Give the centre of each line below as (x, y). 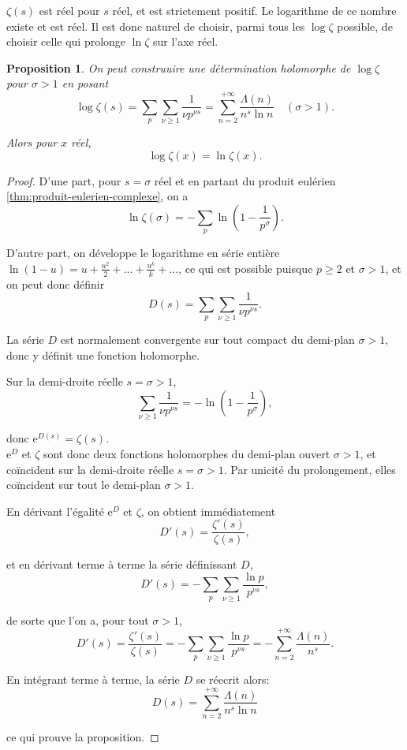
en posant (85, 83)
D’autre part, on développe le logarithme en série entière (143, 253)
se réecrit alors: (233, 679)
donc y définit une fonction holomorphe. (103, 354)
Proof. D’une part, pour (64, 180)
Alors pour (32, 142)
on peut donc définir (56, 284)
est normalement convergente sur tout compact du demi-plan (207, 340)
